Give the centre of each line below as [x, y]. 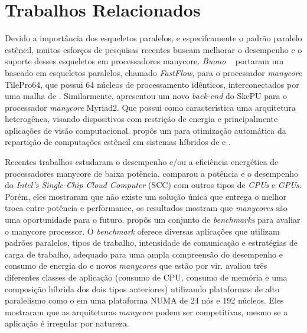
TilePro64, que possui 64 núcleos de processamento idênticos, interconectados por [152, 84]
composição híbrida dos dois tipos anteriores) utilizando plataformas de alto [142, 289]
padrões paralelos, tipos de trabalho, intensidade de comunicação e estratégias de [151, 243]
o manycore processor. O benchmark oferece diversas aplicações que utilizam [142, 231]
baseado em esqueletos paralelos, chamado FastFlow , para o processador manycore [153, 72]
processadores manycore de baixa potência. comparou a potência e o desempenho [152, 173]
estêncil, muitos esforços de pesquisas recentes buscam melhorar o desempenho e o [153, 49]
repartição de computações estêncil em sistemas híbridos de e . [118, 142]
